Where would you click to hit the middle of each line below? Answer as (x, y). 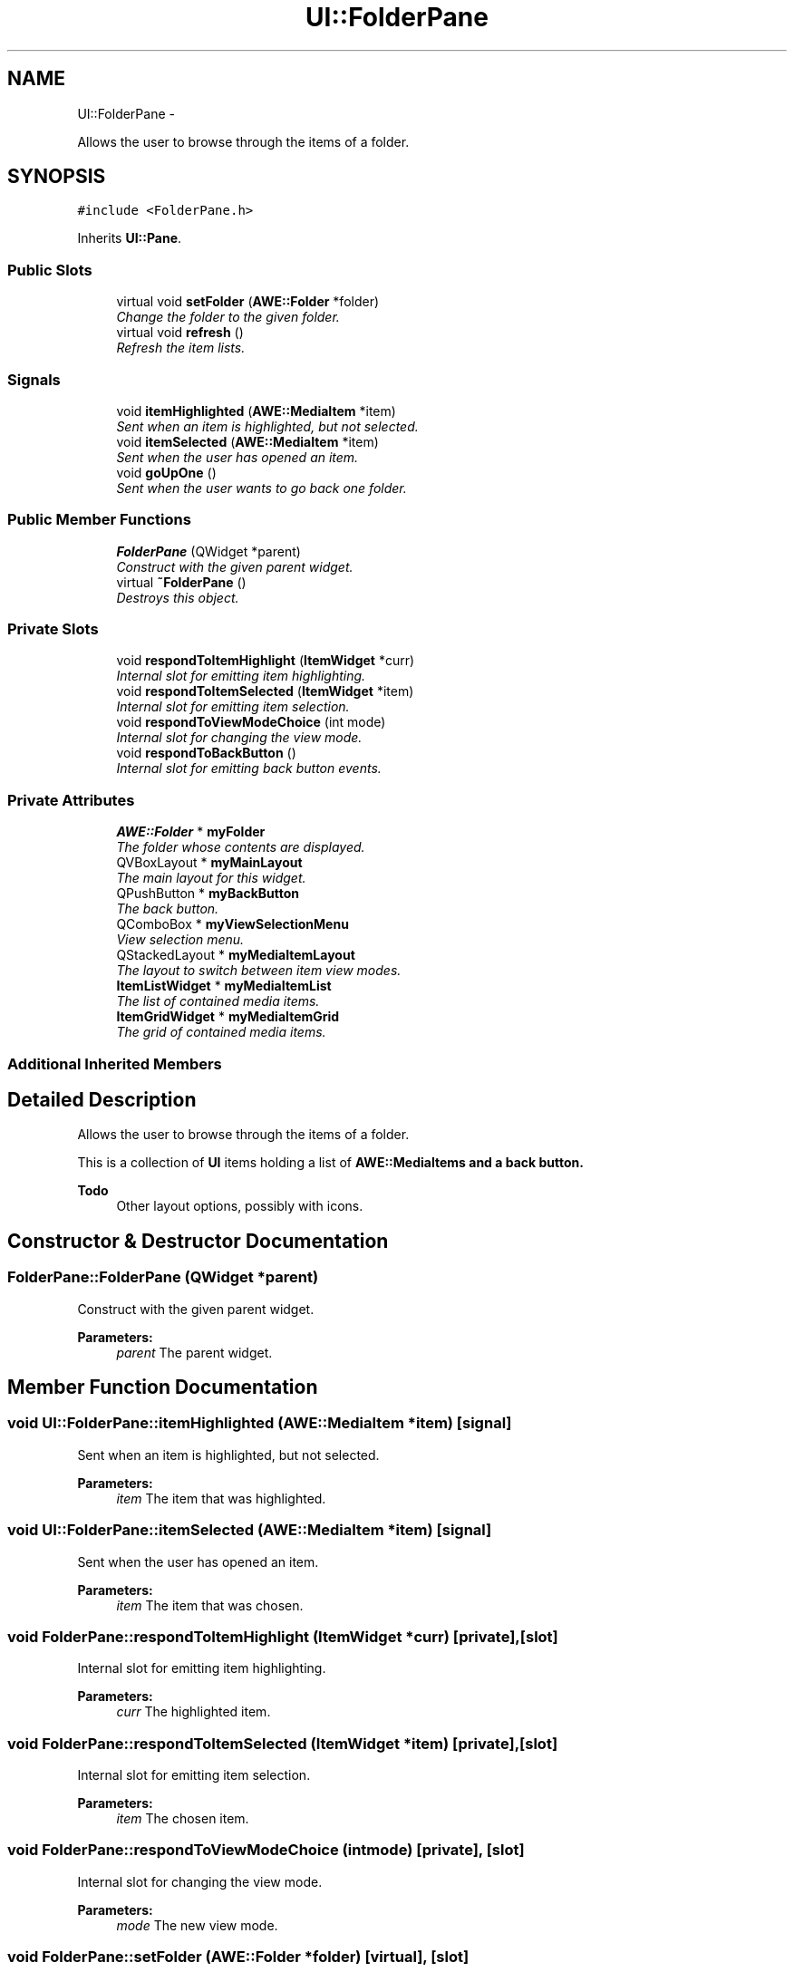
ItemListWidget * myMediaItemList (224, 986)
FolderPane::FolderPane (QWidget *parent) (163, 1277)
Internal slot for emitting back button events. (249, 768)
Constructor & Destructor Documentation (198, 1241)
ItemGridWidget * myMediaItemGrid (228, 1017)
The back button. (168, 909)
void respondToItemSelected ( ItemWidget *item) (265, 691)
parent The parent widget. (194, 1352)
